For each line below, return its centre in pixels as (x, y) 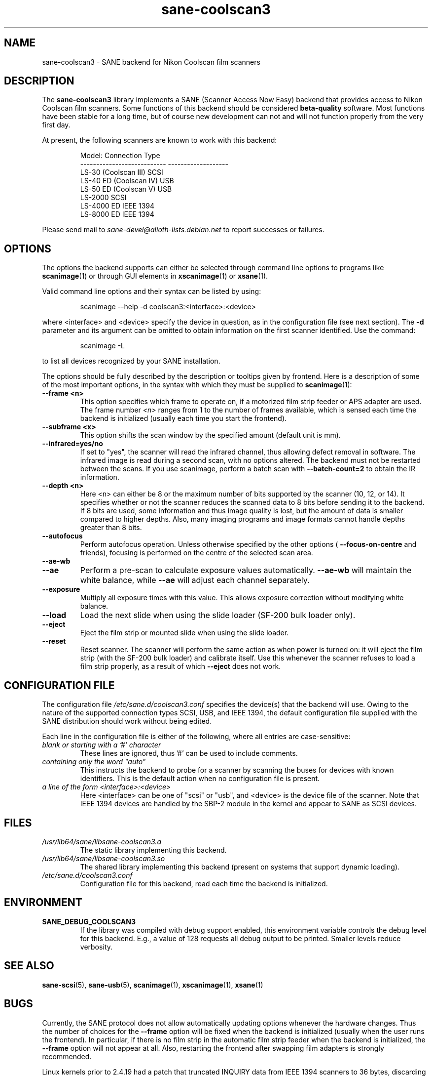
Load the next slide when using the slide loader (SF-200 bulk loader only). (218, 615)
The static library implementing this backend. (153, 850)
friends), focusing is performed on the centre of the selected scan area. (197, 553)
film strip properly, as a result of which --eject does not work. (180, 666)
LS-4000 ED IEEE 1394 (117, 206)
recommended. (67, 1056)
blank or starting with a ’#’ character (102, 745)
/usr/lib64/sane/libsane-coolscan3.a (102, 841)
